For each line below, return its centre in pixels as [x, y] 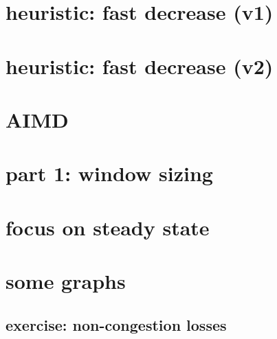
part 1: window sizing [109, 173]
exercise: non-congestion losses [116, 324]
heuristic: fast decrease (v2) [140, 66]
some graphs [66, 281]
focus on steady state [108, 227]
